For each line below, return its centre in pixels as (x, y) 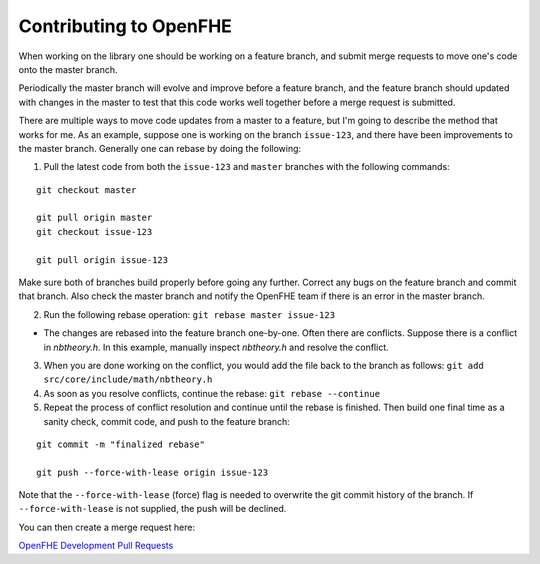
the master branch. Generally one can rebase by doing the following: (160, 148)
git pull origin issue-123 (102, 259)
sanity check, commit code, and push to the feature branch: (166, 421)
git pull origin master (94, 218)
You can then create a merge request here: (106, 527)
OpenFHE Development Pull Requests (96, 546)
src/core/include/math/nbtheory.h (128, 379)
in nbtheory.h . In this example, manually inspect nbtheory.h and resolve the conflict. (216, 347)
